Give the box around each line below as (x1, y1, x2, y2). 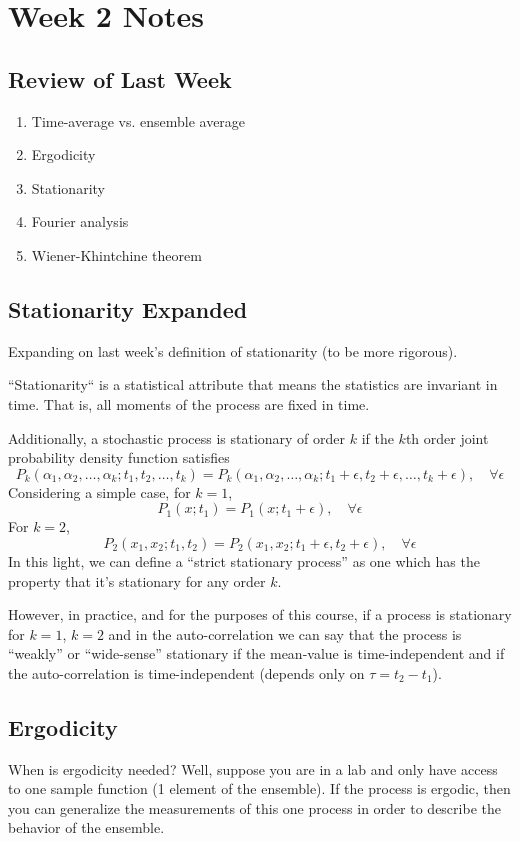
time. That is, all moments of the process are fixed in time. (8, 393, 370, 414)
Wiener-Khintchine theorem (31, 244, 202, 265)
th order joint (405, 427, 489, 448)
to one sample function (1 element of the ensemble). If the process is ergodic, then (8, 778, 511, 799)
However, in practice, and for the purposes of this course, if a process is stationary (8, 604, 512, 625)
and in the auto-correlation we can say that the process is (108, 623, 462, 644)
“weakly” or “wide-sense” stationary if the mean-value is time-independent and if (8, 643, 505, 664)
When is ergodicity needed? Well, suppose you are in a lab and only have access (8, 758, 498, 779)
